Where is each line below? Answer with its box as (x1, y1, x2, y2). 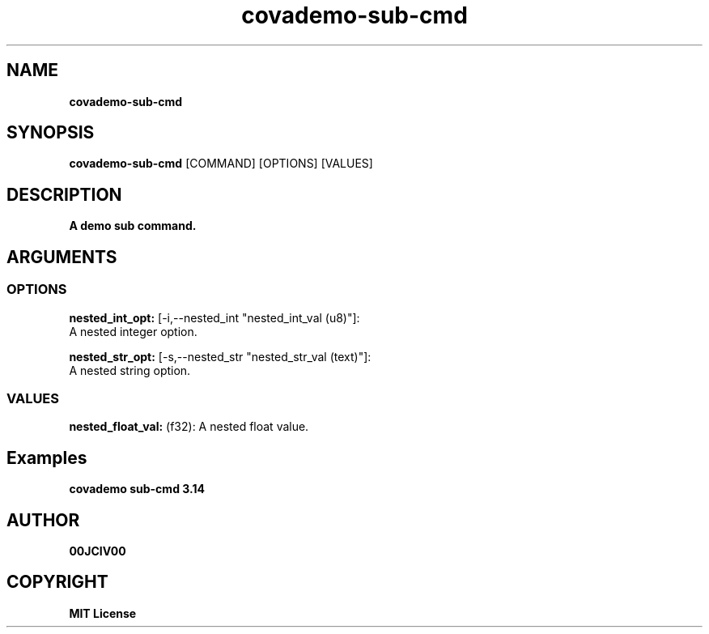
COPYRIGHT (6, 572, 108, 593)
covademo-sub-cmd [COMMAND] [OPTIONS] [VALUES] (69, 156, 373, 171)
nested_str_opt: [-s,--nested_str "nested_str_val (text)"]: (69, 349, 371, 364)
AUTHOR (6, 509, 80, 530)
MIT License (69, 606, 137, 620)
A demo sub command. (69, 219, 197, 233)
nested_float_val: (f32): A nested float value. (69, 419, 309, 434)
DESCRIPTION (6, 184, 122, 205)
